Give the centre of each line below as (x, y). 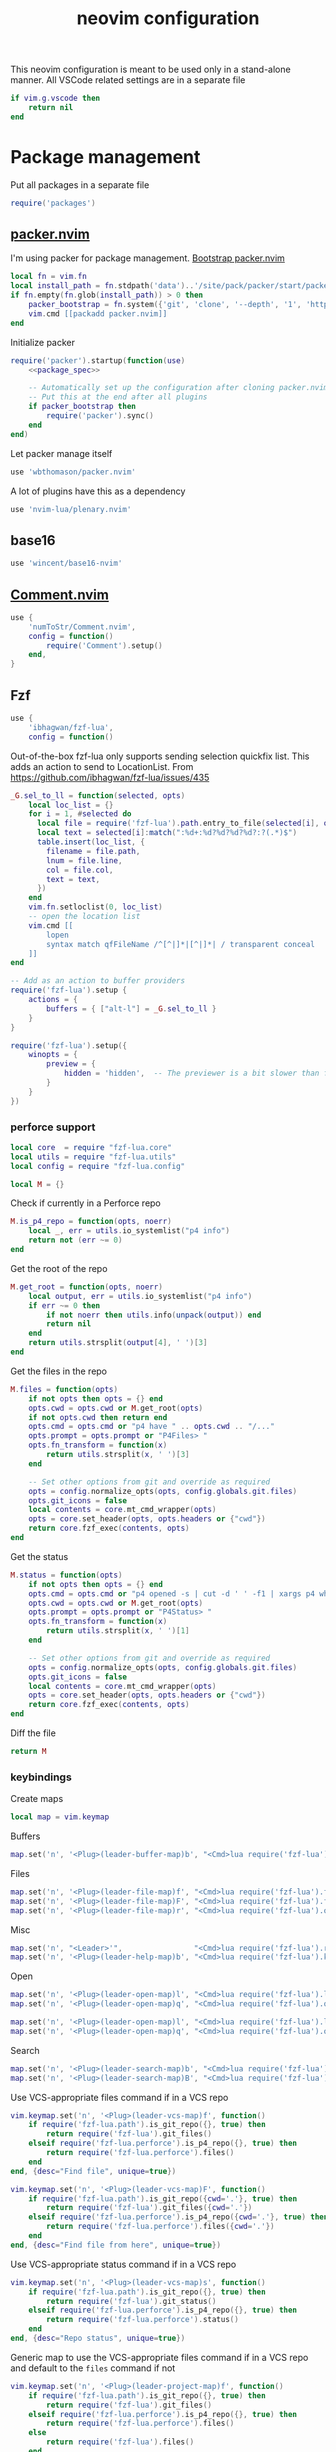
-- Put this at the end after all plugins (118, 397)
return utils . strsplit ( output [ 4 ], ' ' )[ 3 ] (118, 1343)
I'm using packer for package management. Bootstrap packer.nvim (147, 258)
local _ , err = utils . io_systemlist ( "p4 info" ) (129, 1231)
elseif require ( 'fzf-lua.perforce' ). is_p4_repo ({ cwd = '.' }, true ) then (178, 2217)
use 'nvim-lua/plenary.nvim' (71, 509)
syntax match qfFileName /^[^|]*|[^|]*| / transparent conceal (180, 944)
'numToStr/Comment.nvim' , (82, 627)
